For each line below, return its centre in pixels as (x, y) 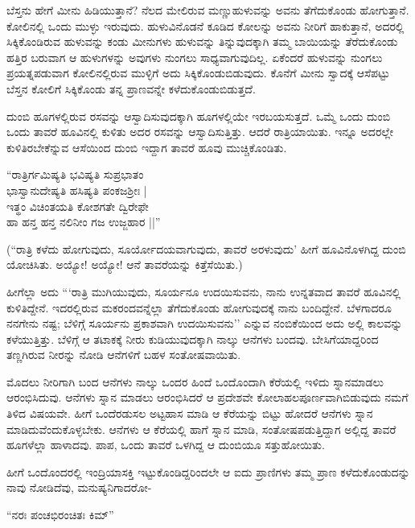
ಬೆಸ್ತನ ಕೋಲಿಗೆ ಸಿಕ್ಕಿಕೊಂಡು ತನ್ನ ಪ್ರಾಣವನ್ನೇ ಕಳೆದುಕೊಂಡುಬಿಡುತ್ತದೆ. (131, 88)
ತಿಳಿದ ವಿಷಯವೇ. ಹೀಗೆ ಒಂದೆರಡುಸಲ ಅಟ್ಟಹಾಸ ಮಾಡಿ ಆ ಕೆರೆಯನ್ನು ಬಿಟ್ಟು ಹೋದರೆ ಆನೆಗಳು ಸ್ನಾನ (190, 413)
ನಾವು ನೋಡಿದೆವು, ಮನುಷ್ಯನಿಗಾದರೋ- (79, 487)
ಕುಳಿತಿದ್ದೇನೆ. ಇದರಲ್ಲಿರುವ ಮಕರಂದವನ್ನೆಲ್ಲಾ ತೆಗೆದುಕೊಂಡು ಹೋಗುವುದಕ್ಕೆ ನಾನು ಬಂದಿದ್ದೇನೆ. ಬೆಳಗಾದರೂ (199, 307)
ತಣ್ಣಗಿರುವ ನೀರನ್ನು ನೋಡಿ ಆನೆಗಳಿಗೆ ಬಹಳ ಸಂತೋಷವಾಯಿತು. (124, 355)
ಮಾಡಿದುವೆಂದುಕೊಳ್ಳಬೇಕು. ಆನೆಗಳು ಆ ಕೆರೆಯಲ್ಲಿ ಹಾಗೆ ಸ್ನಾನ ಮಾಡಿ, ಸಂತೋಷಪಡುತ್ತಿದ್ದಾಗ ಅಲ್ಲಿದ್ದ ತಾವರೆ (201, 429)
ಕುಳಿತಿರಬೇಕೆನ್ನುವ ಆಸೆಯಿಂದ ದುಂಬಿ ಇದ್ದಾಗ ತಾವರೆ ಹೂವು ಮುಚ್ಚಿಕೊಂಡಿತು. (147, 147)
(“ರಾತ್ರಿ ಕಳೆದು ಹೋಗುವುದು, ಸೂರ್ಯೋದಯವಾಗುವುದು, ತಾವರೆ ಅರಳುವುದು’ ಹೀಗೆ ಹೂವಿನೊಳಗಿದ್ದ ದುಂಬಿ (206, 248)
